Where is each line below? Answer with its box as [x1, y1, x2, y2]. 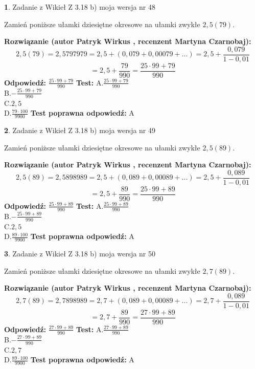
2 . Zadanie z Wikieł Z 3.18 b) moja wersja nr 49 [4, 124, 156, 135]
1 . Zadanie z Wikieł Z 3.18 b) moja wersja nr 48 [4, 2, 156, 12]
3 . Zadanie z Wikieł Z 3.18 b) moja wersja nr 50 [4, 248, 156, 258]
